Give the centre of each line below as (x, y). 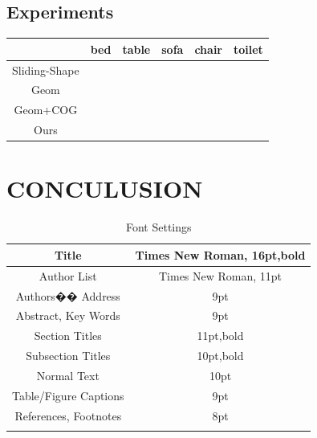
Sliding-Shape (46, 70)
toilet (248, 49)
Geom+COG (46, 110)
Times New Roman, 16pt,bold (220, 254)
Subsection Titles (68, 356)
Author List (68, 275)
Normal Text (68, 375)
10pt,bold (220, 356)
